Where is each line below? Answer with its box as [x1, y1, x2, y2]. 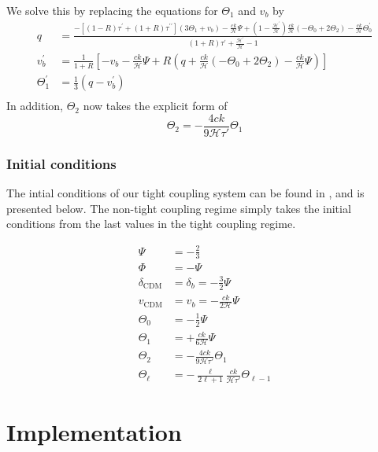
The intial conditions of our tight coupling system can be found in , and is [6, 185, 365, 201]
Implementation [6, 416, 182, 448]
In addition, [6, 97, 63, 114]
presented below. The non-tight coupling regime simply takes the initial [6, 200, 351, 216]
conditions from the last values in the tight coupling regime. [6, 215, 296, 232]
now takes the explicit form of [83, 97, 228, 114]
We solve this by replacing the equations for [6, 2, 218, 18]
